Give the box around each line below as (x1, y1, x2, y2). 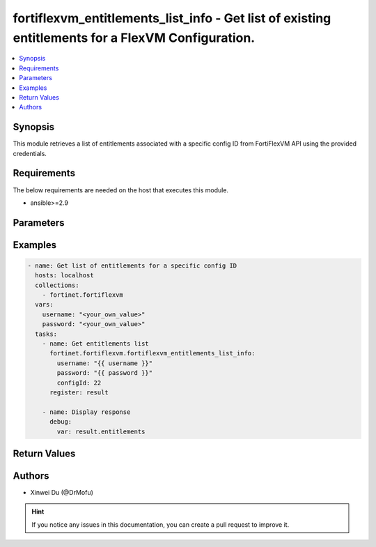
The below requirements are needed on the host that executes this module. (13, 185, 229, 194)
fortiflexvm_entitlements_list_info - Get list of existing (13, 10, 331, 26)
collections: (35, 281, 79, 289)
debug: (49, 418, 72, 426)
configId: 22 (56, 378, 102, 387)
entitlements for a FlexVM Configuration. (13, 30, 256, 45)
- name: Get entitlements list (42, 340, 149, 348)
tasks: (35, 330, 58, 338)
